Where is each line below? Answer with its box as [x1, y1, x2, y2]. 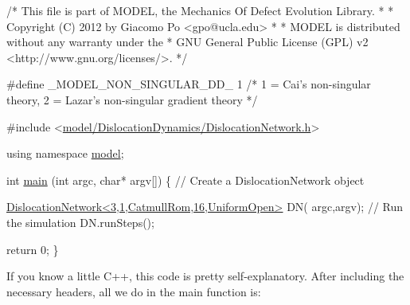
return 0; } [6, 240, 59, 257]
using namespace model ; [6, 145, 124, 162]
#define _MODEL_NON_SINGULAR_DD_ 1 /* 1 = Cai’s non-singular [6, 76, 371, 92]
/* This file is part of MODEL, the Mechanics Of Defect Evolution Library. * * [6, 2, 394, 18]
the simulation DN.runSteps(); [6, 213, 154, 230]
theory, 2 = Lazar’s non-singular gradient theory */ [6, 91, 258, 108]
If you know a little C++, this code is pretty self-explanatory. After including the [6, 268, 404, 284]
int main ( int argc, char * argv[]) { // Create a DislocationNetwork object [6, 171, 365, 188]
